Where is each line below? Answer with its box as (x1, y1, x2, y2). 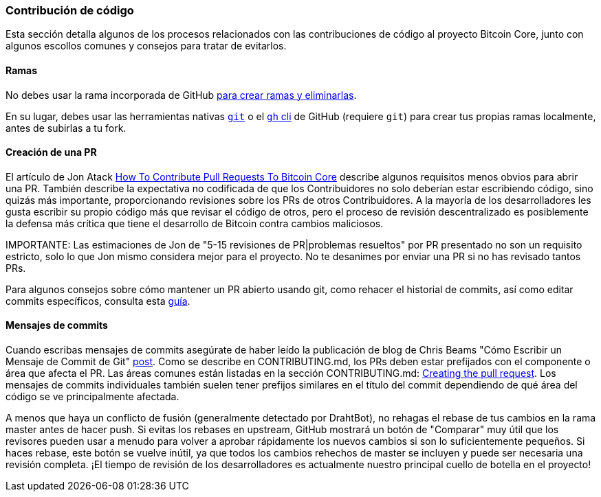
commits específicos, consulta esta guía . (6, 294, 190, 307)
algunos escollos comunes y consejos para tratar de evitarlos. (6, 40, 287, 52)
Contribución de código (6, 3, 134, 17)
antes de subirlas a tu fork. (6, 122, 127, 134)
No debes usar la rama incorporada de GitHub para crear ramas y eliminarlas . (6, 89, 357, 101)
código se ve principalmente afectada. (6, 391, 179, 403)
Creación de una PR (6, 146, 97, 159)
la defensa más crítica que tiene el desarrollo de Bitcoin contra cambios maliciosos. (6, 217, 384, 229)
